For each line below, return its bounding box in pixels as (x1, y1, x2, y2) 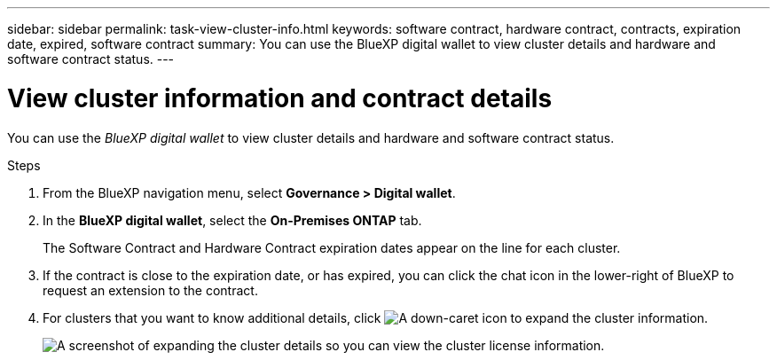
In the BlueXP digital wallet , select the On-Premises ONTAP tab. (43, 212, 422, 228)
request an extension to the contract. (43, 282, 258, 298)
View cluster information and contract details (7, 82, 553, 113)
